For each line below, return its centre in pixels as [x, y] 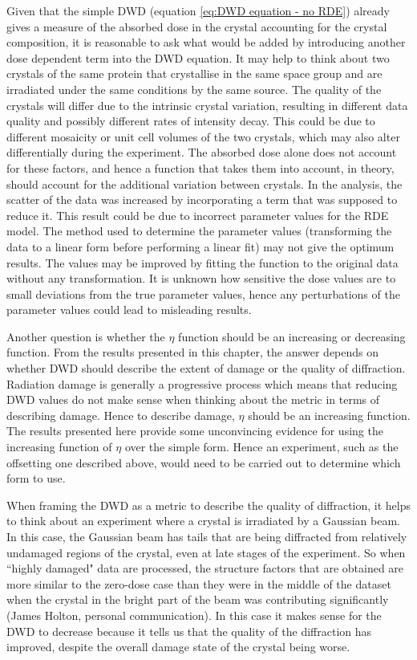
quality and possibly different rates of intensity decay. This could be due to [191, 121]
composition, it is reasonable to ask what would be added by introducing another [206, 42]
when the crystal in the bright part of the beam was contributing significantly [198, 599]
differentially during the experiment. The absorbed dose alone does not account [202, 152]
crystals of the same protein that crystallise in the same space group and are [194, 73]
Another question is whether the [86, 336]
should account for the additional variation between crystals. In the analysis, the [204, 183]
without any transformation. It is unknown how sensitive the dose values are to [201, 278]
